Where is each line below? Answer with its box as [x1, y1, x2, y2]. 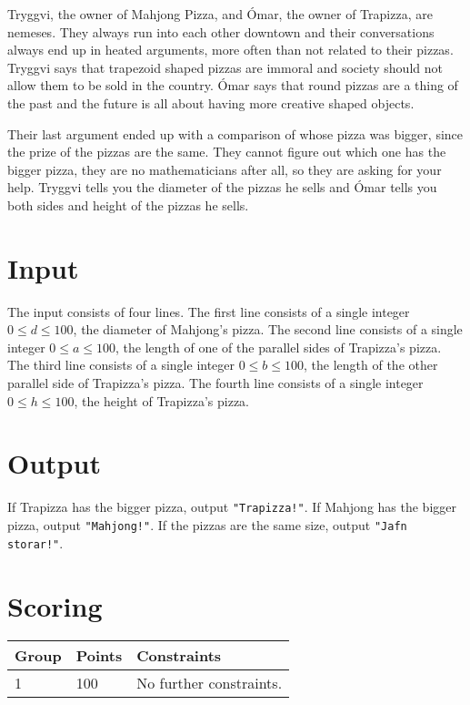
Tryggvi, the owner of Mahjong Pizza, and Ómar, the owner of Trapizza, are [7, 5, 433, 23]
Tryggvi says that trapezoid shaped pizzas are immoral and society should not [7, 57, 443, 77]
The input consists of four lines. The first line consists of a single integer [7, 301, 410, 321]
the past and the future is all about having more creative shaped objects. [7, 93, 415, 112]
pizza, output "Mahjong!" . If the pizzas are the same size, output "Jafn [7, 516, 407, 534]
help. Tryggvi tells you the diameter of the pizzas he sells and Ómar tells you [7, 178, 437, 197]
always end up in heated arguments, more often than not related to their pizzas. [7, 40, 454, 59]
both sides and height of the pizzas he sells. [7, 195, 249, 214]
